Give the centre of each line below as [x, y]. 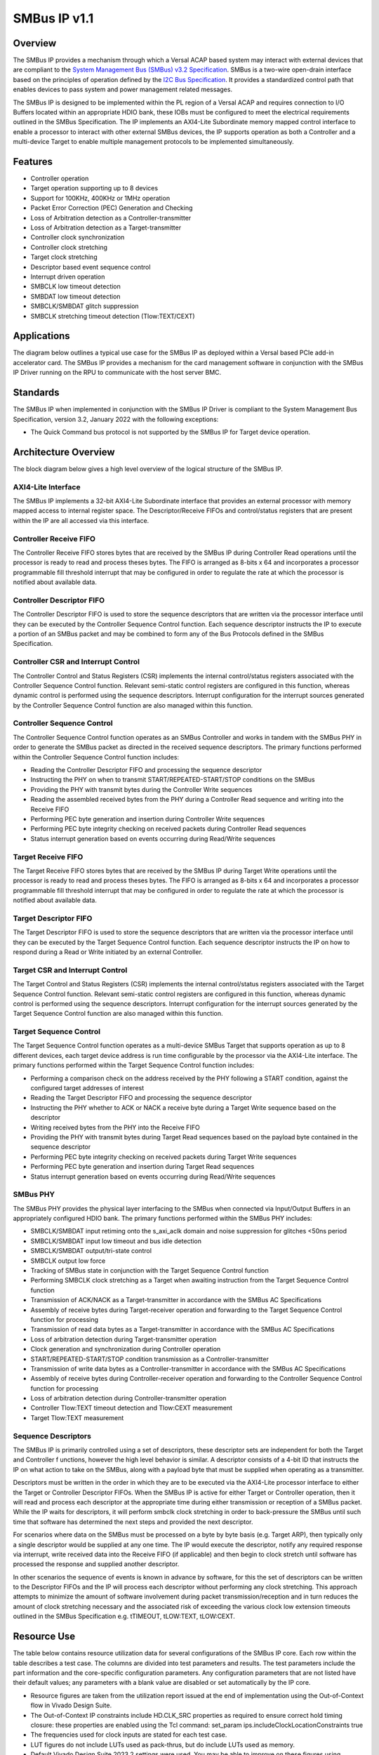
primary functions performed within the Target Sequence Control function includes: [134, 1065]
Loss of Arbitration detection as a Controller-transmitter [111, 218]
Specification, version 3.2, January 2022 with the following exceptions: [116, 419]
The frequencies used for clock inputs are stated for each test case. [129, 1735]
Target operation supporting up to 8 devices [94, 188]
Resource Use [44, 1637]
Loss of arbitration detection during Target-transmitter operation [124, 1339]
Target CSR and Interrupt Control [70, 970]
